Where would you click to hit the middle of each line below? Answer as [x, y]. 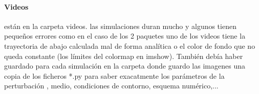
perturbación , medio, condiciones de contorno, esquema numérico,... [111, 86]
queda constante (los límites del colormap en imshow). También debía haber [124, 56]
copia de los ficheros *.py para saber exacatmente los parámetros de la [114, 75]
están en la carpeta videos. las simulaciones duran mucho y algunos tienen [120, 26]
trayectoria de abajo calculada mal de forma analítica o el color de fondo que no [130, 45]
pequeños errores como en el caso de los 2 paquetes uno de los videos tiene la [125, 36]
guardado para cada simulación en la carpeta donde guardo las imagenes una [125, 66]
